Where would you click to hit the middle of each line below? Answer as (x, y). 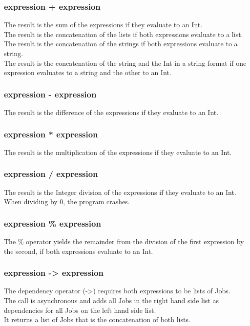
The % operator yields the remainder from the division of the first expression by (124, 241)
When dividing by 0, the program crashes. (67, 201)
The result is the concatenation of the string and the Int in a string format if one (125, 63)
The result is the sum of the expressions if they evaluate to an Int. (103, 25)
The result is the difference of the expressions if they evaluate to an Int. (111, 112)
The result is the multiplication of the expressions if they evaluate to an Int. (118, 152)
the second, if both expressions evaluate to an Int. (79, 251)
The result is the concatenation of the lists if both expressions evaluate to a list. (124, 34)
